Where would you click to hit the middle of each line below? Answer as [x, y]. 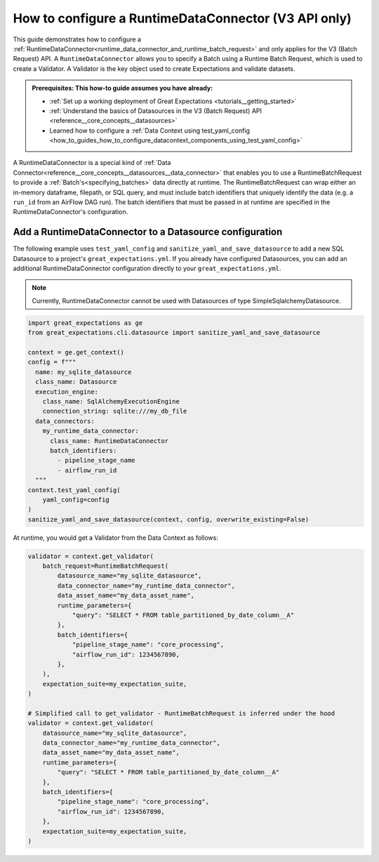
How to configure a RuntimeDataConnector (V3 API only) [182, 18]
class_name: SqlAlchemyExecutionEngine [111, 401]
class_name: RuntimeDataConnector [109, 441]
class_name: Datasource [76, 382]
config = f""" [52, 362]
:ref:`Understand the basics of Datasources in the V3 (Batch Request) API [156, 111]
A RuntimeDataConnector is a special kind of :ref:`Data [92, 163]
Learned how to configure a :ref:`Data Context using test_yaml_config [150, 131]
